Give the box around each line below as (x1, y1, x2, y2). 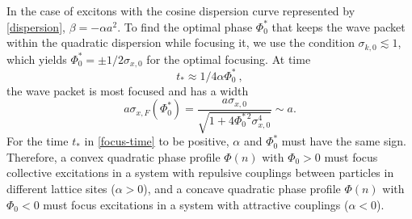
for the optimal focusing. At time (146, 50, 311, 67)
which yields (6, 50, 67, 67)
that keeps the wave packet (271, 18, 406, 35)
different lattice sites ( (6, 179, 116, 196)
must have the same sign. (281, 133, 407, 150)
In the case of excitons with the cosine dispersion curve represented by (6, 2, 355, 19)
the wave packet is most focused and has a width (6, 82, 249, 99)
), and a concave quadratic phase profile (143, 179, 341, 196)
